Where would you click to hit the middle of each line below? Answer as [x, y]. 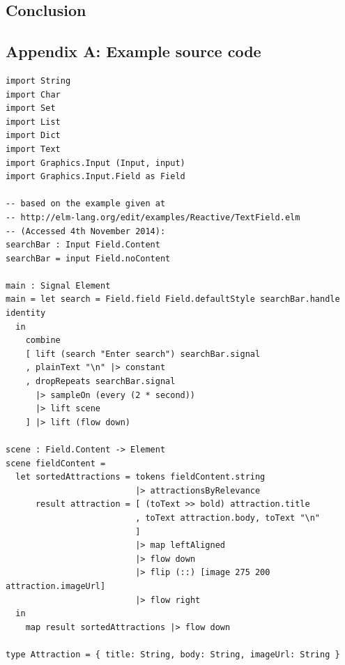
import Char [33, 94]
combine [43, 341]
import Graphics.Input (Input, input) [95, 163]
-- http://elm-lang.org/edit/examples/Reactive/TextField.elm [153, 217]
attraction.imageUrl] [56, 586]
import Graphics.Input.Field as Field [95, 177]
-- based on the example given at [86, 204]
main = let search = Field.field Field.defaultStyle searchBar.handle [173, 299]
